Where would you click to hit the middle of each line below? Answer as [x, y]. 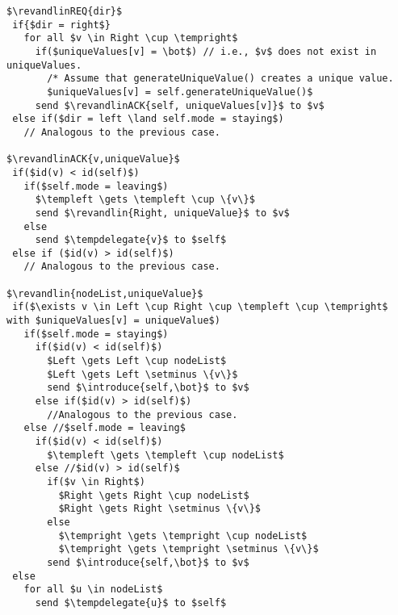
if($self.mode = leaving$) [96, 186]
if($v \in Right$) [96, 481]
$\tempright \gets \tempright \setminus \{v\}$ [189, 549]
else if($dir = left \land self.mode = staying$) [148, 119]
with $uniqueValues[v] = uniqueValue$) [113, 321]
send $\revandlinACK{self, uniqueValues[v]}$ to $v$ [180, 105]
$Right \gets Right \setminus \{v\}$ [159, 509]
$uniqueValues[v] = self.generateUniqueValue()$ [180, 92]
